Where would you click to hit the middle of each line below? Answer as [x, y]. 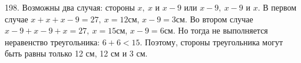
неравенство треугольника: [52, 42]
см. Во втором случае [214, 19]
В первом [280, 7]
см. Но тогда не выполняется [216, 30]
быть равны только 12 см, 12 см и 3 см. [76, 53]
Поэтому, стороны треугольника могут [214, 42]
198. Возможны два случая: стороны [70, 7]
